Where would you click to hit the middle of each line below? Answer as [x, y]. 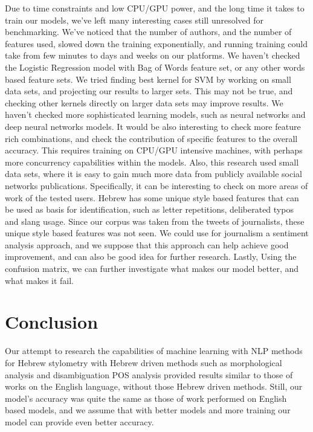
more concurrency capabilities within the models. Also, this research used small [152, 162]
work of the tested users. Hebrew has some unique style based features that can [152, 197]
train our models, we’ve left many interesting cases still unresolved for [134, 20]
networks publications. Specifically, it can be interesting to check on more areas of [156, 185]
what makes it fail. [40, 280]
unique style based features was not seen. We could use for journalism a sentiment [157, 233]
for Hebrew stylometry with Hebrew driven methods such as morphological [144, 362]
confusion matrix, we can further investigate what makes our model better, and [152, 269]
